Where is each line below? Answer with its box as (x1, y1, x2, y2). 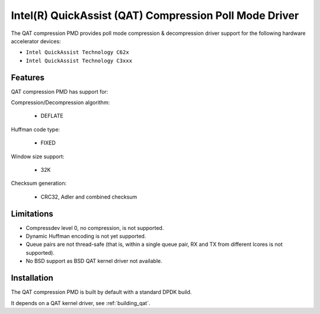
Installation (11, 273, 53, 283)
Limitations (11, 209, 53, 219)
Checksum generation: (11, 180, 67, 187)
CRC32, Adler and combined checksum (40, 193, 137, 200)
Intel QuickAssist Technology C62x (25, 49, 130, 56)
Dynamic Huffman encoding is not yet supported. (25, 233, 146, 240)
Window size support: (11, 153, 65, 160)
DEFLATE (40, 113, 63, 120)
